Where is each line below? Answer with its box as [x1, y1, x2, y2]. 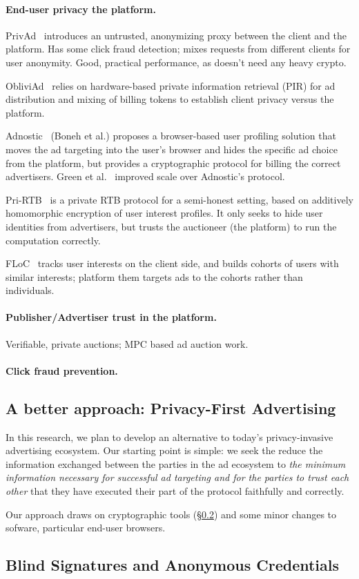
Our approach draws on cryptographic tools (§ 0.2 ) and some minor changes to [6, 507, 337, 521]
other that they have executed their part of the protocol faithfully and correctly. [6, 484, 345, 498]
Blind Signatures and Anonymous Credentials [6, 554, 340, 576]
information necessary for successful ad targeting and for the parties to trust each [6, 470, 349, 484]
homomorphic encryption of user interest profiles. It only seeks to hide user [6, 206, 323, 220]
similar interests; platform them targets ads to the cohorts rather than [6, 269, 303, 284]
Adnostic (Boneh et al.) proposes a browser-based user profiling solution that [6, 128, 336, 143]
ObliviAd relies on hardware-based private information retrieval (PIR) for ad [6, 78, 336, 92]
